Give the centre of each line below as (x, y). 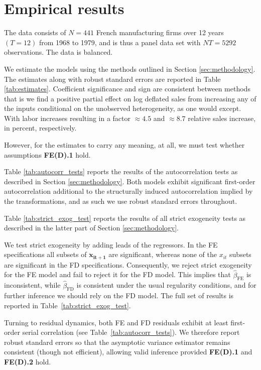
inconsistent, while (32, 285)
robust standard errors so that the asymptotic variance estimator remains (117, 342)
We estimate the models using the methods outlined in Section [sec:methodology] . (130, 69)
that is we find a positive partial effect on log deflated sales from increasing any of (130, 98)
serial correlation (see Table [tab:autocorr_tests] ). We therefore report (131, 332)
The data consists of (35, 32)
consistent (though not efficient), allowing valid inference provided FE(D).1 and (128, 352)
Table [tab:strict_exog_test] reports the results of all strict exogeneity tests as (125, 218)
